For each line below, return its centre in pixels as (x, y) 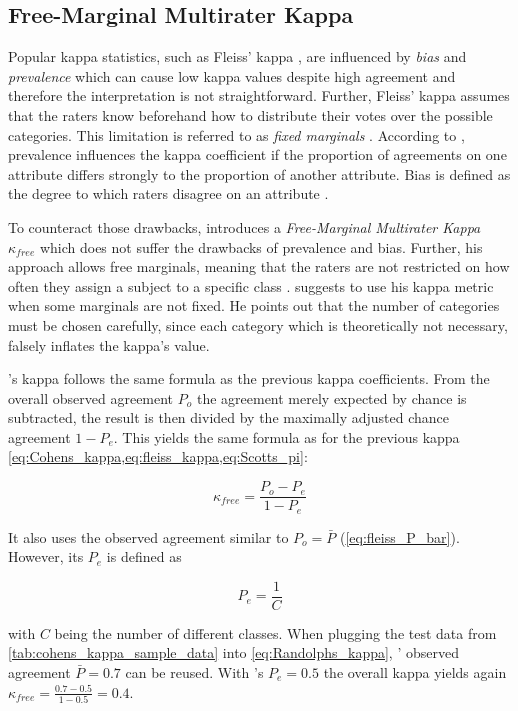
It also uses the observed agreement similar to (148, 536)
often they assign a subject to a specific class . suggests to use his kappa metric (251, 285)
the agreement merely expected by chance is (331, 397)
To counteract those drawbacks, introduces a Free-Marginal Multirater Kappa (244, 226)
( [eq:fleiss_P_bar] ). (399, 536)
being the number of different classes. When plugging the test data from (275, 632)
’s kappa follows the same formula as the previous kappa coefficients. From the (249, 378)
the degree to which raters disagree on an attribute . (168, 193)
